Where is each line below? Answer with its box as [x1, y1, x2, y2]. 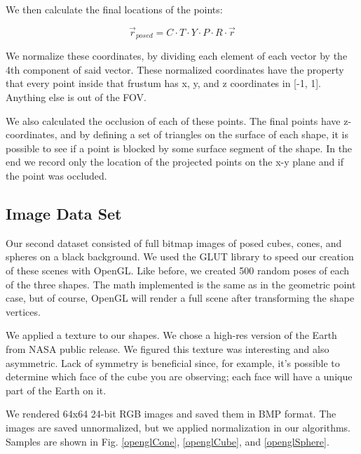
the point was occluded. [6, 168, 107, 183]
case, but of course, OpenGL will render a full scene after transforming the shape [6, 291, 355, 305]
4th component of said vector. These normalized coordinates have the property [6, 62, 344, 76]
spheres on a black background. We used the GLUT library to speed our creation [6, 249, 354, 264]
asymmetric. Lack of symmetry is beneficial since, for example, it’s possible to [6, 355, 340, 370]
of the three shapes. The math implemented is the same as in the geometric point [6, 276, 356, 291]
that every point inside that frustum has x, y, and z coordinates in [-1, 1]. [6, 76, 322, 91]
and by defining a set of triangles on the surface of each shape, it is [60, 127, 349, 142]
